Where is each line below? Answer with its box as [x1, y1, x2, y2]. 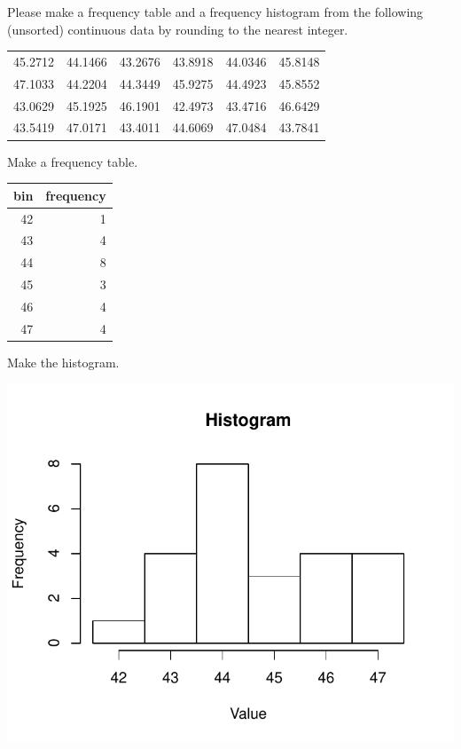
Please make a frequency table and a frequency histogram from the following [7, 3, 424, 20]
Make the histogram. [7, 352, 120, 371]
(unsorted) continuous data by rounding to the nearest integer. [7, 20, 348, 38]
